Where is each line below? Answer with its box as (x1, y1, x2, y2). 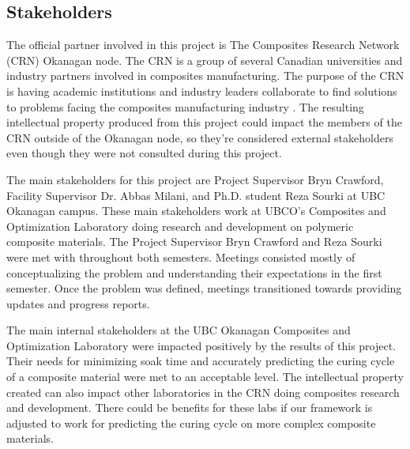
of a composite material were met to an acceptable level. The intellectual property (6, 368, 404, 385)
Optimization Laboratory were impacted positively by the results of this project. (6, 337, 397, 353)
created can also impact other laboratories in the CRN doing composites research (6, 383, 400, 400)
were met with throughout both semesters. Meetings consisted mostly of (6, 248, 355, 265)
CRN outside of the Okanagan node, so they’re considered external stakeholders (6, 129, 393, 145)
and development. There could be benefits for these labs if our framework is (6, 399, 373, 416)
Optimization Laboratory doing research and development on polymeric (6, 217, 354, 234)
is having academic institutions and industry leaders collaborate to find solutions (6, 82, 397, 99)
